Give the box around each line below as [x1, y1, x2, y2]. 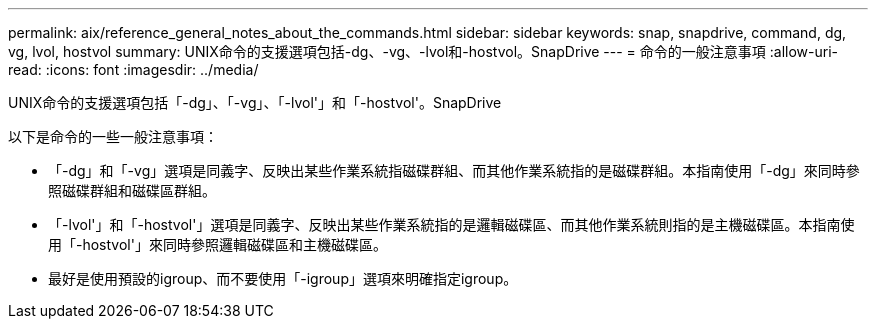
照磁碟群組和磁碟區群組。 [48, 182, 216, 199]
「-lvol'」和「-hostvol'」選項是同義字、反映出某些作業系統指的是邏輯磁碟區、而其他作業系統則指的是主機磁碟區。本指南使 [48, 216, 855, 233]
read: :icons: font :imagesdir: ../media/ [8, 61, 259, 78]
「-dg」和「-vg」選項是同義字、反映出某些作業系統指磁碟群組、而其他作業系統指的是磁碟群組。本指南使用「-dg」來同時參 [48, 162, 860, 179]
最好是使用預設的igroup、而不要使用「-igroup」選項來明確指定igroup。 [48, 270, 518, 287]
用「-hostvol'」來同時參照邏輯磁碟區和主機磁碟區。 [48, 236, 387, 253]
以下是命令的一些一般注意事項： [8, 128, 218, 145]
